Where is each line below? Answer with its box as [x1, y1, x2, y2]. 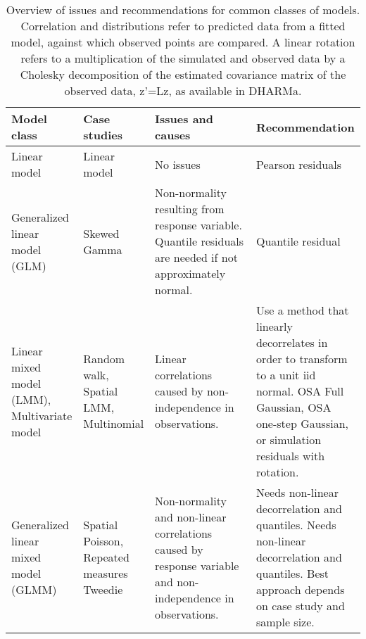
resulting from [155, 201, 225, 217]
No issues [155, 156, 201, 172]
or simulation [255, 431, 322, 448]
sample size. [255, 614, 315, 630]
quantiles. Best [255, 565, 329, 581]
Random [83, 350, 125, 367]
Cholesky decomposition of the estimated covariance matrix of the [20, 66, 346, 82]
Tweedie [83, 581, 123, 597]
